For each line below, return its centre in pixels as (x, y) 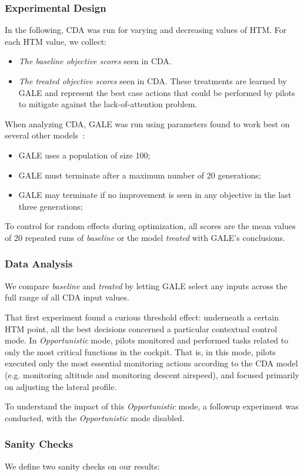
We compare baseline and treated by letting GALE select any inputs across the (146, 285)
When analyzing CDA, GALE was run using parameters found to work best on (147, 123)
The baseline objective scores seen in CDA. (95, 61)
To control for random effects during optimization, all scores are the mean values (150, 226)
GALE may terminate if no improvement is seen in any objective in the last (155, 195)
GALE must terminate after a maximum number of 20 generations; (140, 175)
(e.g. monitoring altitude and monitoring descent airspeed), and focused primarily (152, 374)
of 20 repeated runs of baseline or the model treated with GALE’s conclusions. (145, 237)
